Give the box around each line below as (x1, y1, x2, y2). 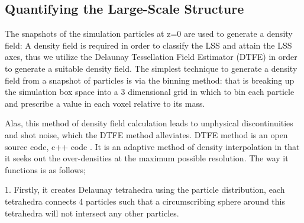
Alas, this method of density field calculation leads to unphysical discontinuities (5, 117, 293, 129)
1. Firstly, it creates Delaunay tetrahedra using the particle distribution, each (5, 183, 285, 196)
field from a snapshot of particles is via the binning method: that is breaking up (5, 74, 295, 86)
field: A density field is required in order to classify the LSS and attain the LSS (5, 39, 292, 51)
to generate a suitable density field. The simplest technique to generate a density (5, 62, 297, 74)
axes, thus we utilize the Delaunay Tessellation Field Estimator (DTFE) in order (5, 50, 297, 63)
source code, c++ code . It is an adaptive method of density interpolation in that (5, 140, 300, 152)
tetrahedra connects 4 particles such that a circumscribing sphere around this (5, 195, 286, 207)
